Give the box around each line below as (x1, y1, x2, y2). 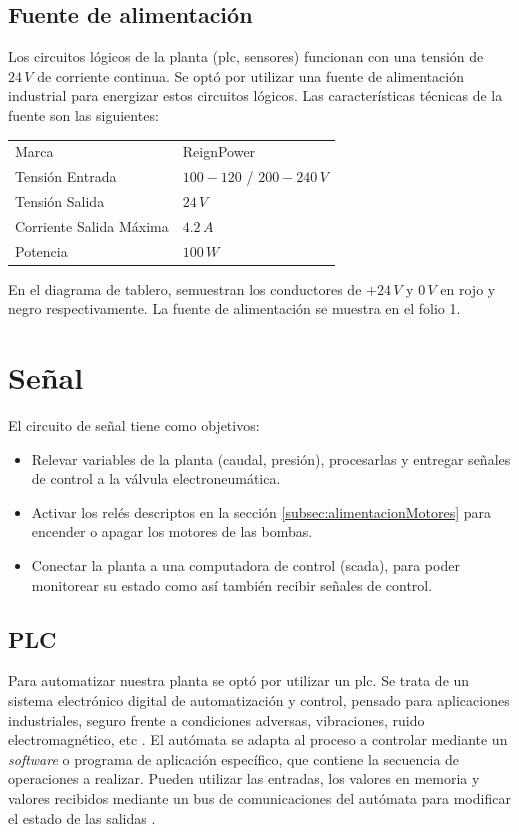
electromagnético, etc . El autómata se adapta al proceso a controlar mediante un (8, 729, 508, 750)
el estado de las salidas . (8, 807, 156, 828)
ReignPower (182, 141, 256, 162)
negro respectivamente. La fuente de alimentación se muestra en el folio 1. (8, 298, 461, 319)
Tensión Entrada (15, 166, 117, 187)
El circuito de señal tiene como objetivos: (8, 415, 260, 436)
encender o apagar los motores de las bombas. (31, 521, 313, 542)
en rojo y (440, 278, 496, 299)
